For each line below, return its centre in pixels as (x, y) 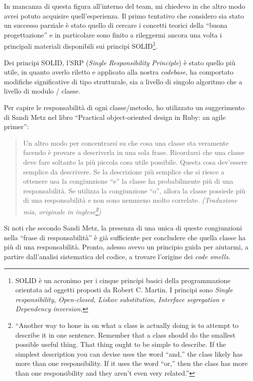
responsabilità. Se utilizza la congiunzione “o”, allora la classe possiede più (134, 190)
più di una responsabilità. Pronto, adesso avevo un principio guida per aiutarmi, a (126, 247)
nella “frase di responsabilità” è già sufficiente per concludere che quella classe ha (125, 237)
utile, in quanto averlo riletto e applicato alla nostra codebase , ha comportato (119, 72)
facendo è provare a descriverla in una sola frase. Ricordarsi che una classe (134, 152)
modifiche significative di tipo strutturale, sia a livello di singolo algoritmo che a (123, 81)
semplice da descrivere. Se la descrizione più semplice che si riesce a (124, 171)
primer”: (17, 126)
